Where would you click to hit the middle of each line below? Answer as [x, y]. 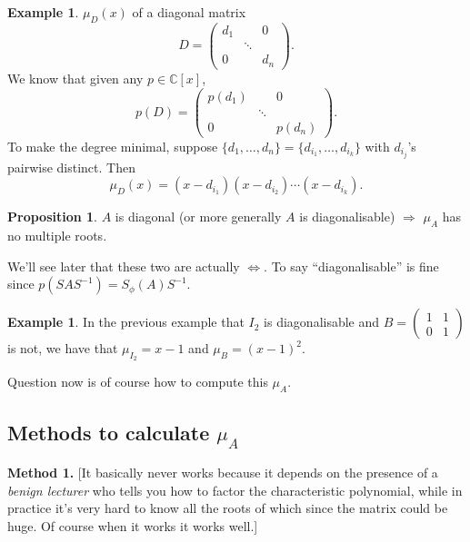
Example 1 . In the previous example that [126, 322]
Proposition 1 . [52, 217]
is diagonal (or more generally [198, 217]
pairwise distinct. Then [71, 167]
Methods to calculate [109, 432]
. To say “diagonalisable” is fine [351, 266]
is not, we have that [63, 348]
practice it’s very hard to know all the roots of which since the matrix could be [228, 508]
